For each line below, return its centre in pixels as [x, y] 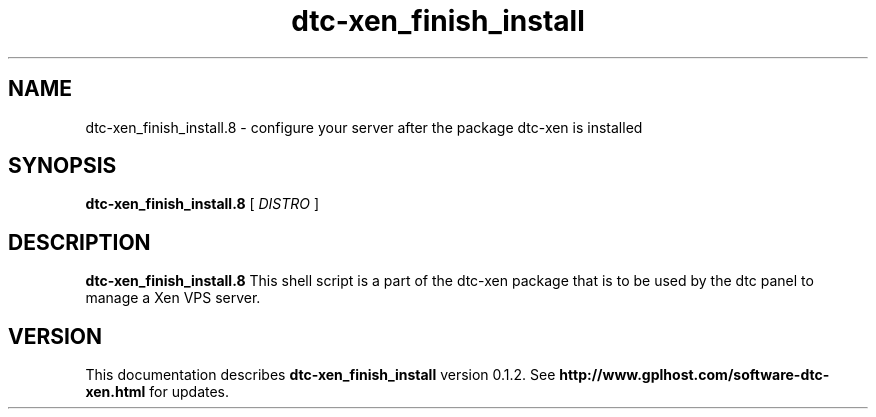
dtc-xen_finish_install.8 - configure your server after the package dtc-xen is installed [364, 127]
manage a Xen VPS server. [173, 298]
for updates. [189, 392]
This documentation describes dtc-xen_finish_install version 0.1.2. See [320, 375]
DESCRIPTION [79, 242]
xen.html [115, 392]
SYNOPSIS [62, 166]
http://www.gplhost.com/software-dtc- [694, 375]
